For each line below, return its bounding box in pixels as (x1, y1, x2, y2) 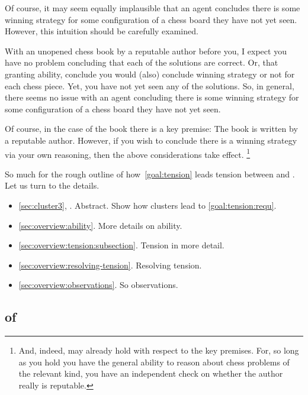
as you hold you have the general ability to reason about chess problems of (18, 355, 290, 368)
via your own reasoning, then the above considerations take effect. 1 (5, 146, 251, 160)
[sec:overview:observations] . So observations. (18, 279, 178, 291)
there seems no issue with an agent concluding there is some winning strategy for (5, 91, 299, 103)
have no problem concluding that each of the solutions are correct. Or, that (5, 56, 278, 69)
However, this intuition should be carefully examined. (5, 25, 198, 37)
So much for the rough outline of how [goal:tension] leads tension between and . (5, 167, 295, 180)
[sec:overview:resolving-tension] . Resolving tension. (18, 258, 202, 271)
